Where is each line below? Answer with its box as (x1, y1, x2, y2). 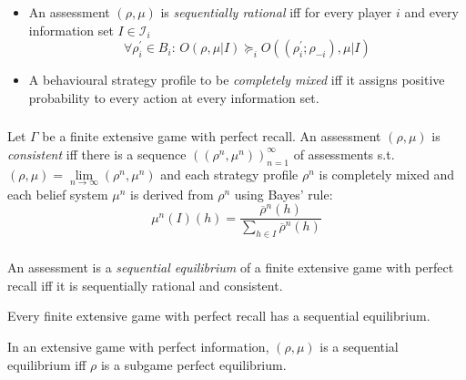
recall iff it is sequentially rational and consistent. (7, 275, 283, 294)
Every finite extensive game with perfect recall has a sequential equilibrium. (7, 306, 431, 325)
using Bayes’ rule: (234, 184, 333, 203)
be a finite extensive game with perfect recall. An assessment (42, 127, 381, 146)
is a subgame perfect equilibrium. (100, 354, 287, 374)
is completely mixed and (319, 164, 455, 183)
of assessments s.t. (293, 144, 395, 163)
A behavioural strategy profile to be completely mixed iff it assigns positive (28, 70, 445, 89)
